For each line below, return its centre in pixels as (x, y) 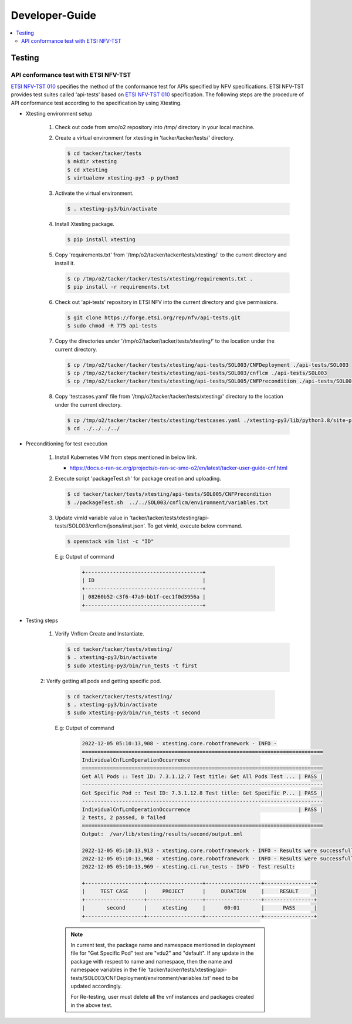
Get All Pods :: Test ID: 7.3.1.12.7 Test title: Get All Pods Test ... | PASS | (203, 776)
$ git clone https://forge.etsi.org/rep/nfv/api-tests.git (154, 317)
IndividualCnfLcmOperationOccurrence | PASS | (203, 809)
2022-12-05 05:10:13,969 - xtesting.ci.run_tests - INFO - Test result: (189, 867)
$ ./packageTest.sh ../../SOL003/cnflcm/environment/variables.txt (168, 502)
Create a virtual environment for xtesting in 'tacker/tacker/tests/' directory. (145, 138)
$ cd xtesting (87, 170)
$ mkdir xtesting (92, 162)
